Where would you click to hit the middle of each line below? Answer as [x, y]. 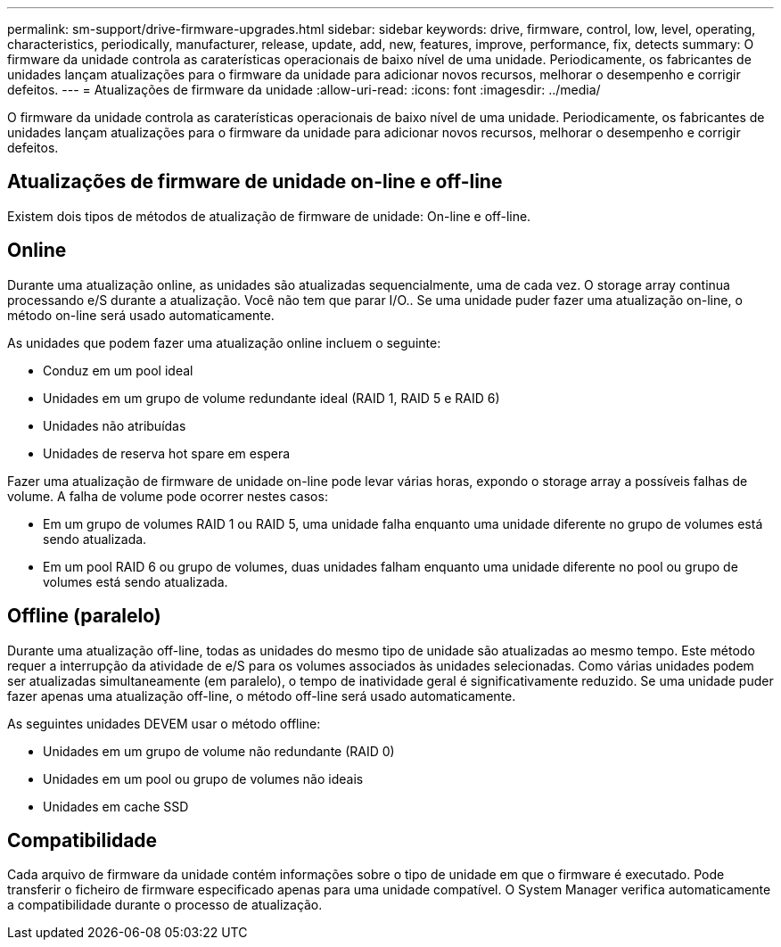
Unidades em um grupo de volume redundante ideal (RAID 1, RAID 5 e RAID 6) [271, 398]
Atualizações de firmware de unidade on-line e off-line [255, 182]
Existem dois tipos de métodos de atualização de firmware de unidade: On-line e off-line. [269, 216]
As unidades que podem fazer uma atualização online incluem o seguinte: [224, 342]
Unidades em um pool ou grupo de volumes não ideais [203, 778]
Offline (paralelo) [84, 616]
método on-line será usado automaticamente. [141, 315]
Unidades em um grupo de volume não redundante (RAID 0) [219, 751]
